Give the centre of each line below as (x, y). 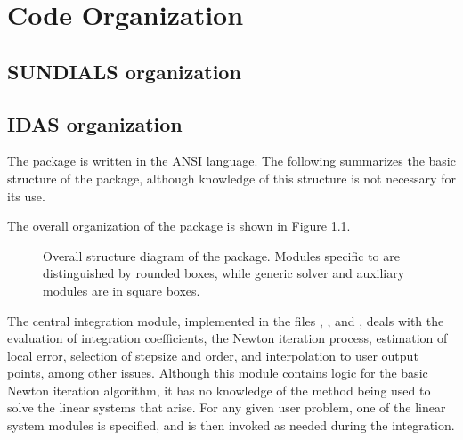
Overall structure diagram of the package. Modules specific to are (221, 255)
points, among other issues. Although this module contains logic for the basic (218, 373)
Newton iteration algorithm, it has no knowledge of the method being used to (219, 390)
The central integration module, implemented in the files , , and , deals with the (226, 320)
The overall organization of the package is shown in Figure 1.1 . (179, 226)
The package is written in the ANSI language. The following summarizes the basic (231, 161)
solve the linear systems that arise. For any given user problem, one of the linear (227, 407)
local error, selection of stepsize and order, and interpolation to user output (213, 355)
